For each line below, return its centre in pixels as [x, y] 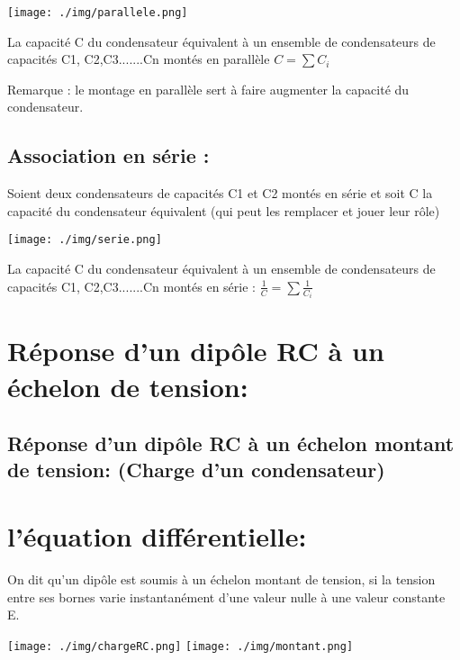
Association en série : [108, 155]
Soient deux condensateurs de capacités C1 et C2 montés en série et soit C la [220, 193]
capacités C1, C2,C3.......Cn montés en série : [131, 286]
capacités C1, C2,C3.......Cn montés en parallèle [139, 59]
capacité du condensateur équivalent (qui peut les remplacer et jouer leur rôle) [224, 210]
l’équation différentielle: [157, 536]
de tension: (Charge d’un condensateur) [196, 470]
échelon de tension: [128, 386]
